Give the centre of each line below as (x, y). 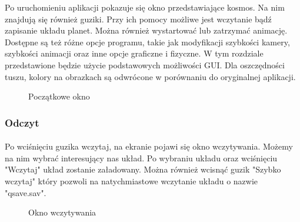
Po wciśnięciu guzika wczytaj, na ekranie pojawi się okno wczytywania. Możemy (149, 146)
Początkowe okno (59, 96)
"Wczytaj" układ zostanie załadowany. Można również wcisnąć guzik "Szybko (143, 169)
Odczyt (22, 122)
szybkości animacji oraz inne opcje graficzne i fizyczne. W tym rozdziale (134, 53)
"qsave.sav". (26, 192)
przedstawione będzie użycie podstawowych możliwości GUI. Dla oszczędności (145, 64)
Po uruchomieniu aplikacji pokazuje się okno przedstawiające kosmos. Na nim (145, 7)
